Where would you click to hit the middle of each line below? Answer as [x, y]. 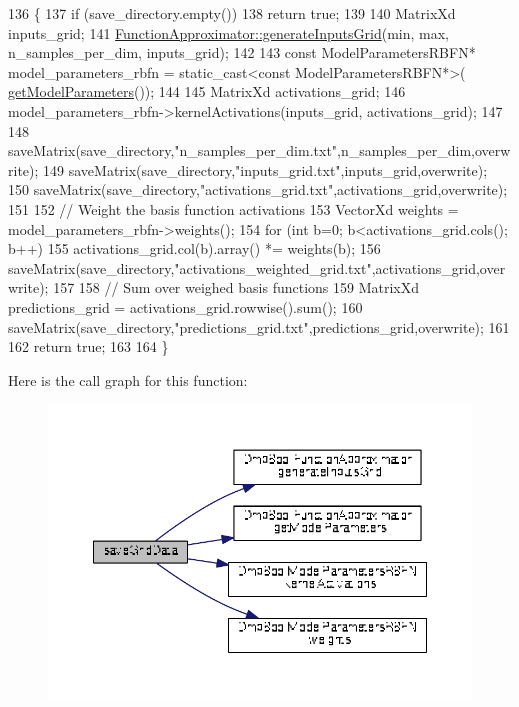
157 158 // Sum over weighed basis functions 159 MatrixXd [236, 287]
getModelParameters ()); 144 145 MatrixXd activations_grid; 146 [207, 91]
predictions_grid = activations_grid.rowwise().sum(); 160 [185, 306]
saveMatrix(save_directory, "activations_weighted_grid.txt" [190, 267]
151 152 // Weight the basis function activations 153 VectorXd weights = [233, 208]
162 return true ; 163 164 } [88, 346]
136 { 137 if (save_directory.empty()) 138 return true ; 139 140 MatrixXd [232, 13]
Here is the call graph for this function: [128, 379]
